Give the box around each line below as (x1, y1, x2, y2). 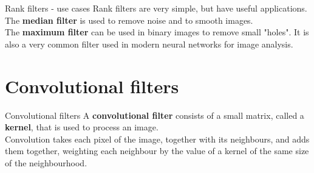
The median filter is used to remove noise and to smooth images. (5, 13, 253, 26)
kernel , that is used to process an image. (5, 121, 159, 133)
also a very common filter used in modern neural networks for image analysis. (5, 37, 293, 50)
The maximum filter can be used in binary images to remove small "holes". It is (5, 26, 309, 38)
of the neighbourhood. (5, 156, 87, 169)
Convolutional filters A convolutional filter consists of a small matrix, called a (5, 108, 304, 121)
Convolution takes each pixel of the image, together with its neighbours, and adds (5, 132, 310, 145)
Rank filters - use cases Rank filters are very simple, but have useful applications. (5, 2, 307, 14)
